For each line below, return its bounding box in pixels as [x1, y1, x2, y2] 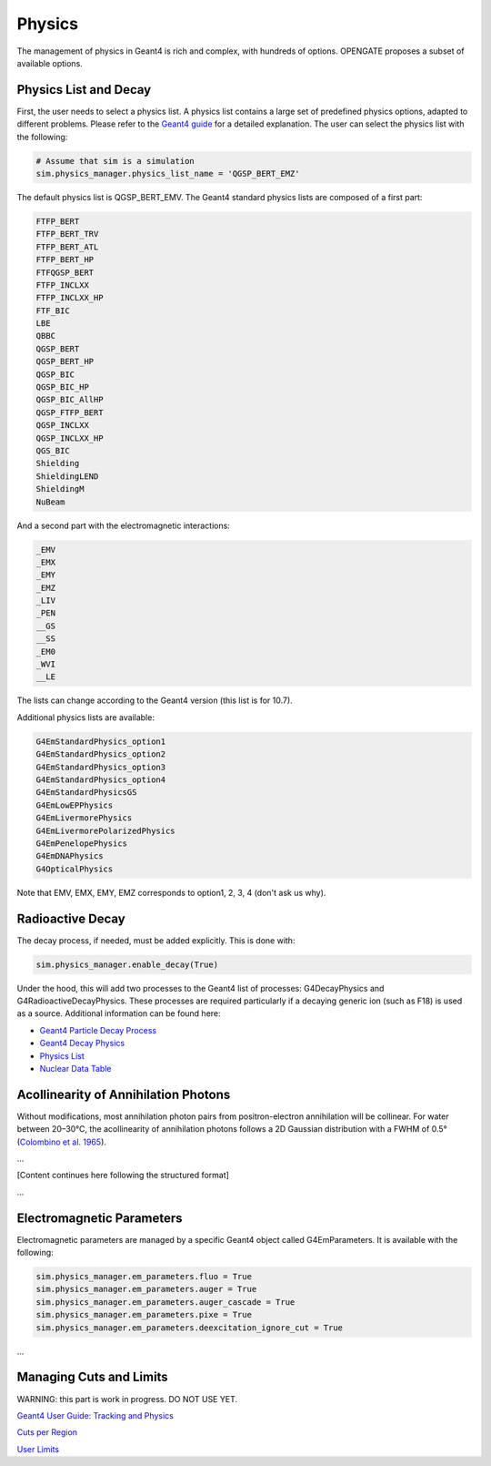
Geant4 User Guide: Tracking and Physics [16, 1410, 175, 1420]
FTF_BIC [35, 305, 70, 316]
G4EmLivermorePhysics [35, 813, 133, 823]
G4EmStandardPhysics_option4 [35, 774, 166, 785]
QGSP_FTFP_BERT [35, 407, 104, 418]
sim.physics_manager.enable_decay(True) [35, 959, 218, 970]
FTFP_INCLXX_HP [35, 292, 104, 303]
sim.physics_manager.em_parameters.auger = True [35, 1284, 257, 1295]
